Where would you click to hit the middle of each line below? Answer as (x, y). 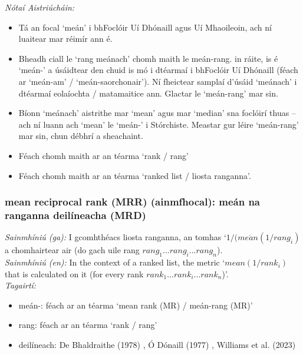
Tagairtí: (21, 285)
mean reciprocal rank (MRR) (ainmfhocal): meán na (132, 202)
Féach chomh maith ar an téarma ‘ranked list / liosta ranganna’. (135, 175)
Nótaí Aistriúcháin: (40, 7)
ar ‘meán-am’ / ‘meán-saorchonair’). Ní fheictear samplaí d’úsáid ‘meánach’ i (158, 81)
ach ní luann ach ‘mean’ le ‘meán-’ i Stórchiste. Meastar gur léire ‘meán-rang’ (159, 124)
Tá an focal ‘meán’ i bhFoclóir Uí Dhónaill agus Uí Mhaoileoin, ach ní (145, 27)
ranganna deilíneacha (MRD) (75, 215)
